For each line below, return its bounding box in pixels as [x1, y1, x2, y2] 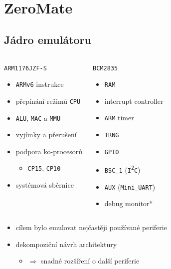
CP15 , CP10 [27, 163, 61, 173]
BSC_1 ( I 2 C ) [104, 165, 141, 175]
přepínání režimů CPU [15, 95, 81, 106]
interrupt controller [104, 95, 164, 106]
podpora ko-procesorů [15, 146, 83, 156]
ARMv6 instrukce [15, 79, 64, 89]
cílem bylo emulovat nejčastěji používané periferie [15, 222, 167, 233]
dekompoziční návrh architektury [15, 239, 117, 249]
